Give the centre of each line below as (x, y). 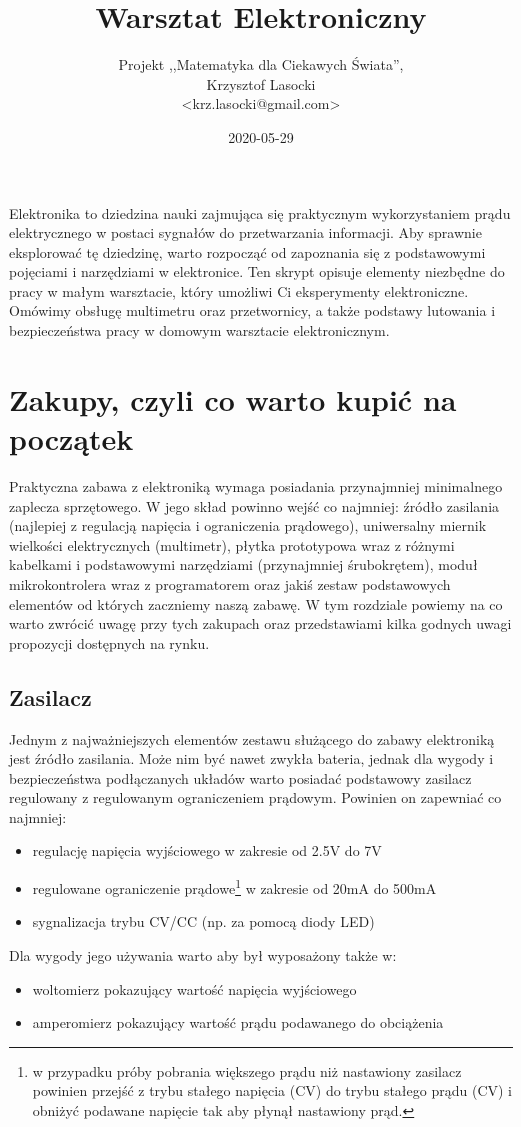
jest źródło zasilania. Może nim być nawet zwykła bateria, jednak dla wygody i (251, 758)
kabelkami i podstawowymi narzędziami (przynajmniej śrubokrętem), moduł (243, 564)
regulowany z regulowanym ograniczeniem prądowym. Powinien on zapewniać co (255, 797)
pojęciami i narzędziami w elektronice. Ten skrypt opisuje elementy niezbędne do (257, 271)
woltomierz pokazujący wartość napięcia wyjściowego (194, 988)
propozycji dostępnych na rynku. (109, 642)
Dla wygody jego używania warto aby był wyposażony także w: (203, 954)
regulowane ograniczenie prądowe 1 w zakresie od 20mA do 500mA (234, 886)
